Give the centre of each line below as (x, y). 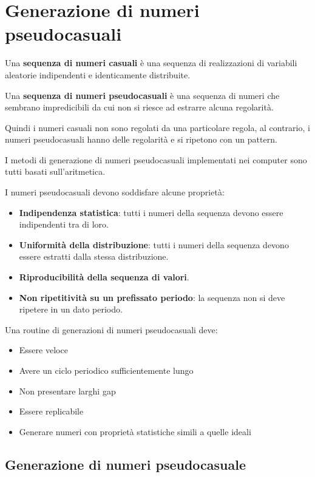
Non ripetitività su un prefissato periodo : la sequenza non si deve (152, 297)
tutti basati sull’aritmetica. (55, 171)
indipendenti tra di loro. (64, 224)
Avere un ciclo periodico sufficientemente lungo (106, 370)
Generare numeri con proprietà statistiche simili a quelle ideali (135, 431)
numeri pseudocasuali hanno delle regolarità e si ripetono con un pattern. (141, 139)
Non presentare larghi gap (67, 391)
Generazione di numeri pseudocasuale (126, 464)
